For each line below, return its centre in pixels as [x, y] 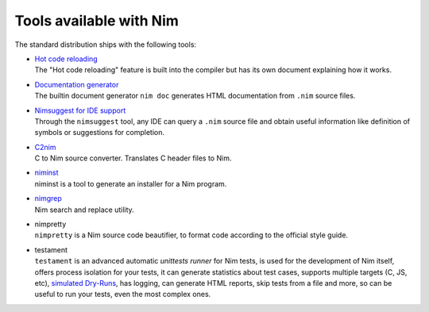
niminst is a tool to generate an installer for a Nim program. [131, 183]
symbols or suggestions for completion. [99, 133]
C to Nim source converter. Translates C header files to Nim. [133, 158]
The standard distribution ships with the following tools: [106, 44]
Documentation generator [77, 84]
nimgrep [48, 198]
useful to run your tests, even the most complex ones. [123, 295]
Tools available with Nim [97, 21]
